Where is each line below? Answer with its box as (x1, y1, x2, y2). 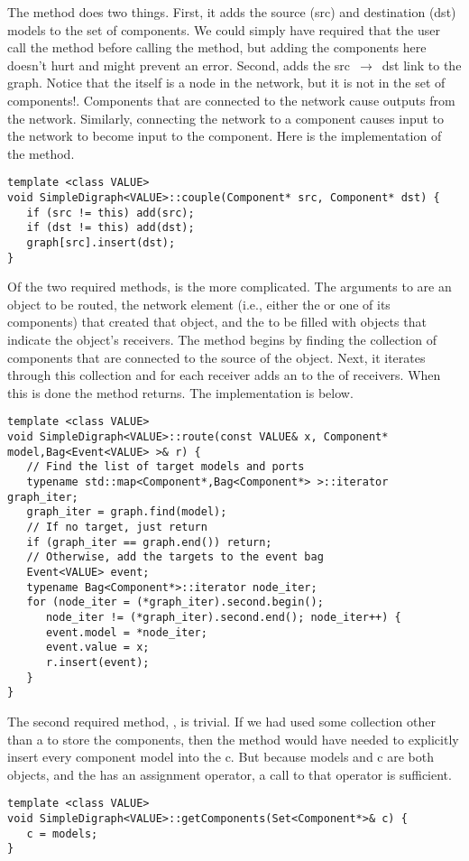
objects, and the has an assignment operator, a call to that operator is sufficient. (7, 764, 452, 783)
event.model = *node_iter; (45, 625, 207, 639)
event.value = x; (45, 641, 150, 654)
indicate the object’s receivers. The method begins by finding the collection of (7, 330, 437, 349)
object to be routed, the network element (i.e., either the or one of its (7, 294, 391, 313)
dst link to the (382, 55, 462, 74)
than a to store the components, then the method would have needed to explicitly (7, 729, 459, 748)
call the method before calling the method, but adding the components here (7, 38, 427, 57)
